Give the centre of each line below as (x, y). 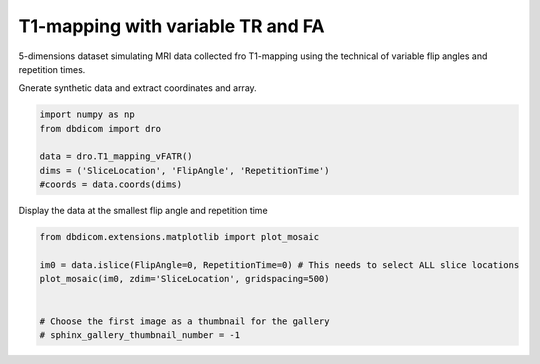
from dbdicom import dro (100, 128)
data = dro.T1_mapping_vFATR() (116, 156)
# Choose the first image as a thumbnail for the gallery (184, 321)
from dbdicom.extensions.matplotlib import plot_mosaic (179, 237)
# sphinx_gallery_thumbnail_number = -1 (139, 334)
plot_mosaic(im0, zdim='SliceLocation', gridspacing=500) (184, 279)
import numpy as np (87, 114)
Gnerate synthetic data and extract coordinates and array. (137, 88)
